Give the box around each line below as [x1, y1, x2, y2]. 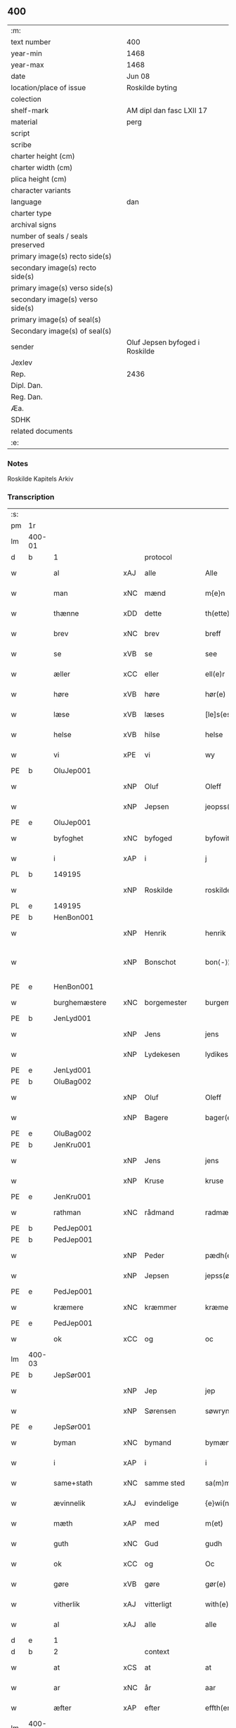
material [11, 117, 38, 126]
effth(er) [204, 1703, 233, 1713]
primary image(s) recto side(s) [11, 251, 112, 261]
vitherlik [53, 1599, 81, 1609]
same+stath [53, 1479, 93, 1488]
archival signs [11, 219, 57, 229]
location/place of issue [11, 82, 86, 92]
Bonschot [144, 957, 176, 967]
